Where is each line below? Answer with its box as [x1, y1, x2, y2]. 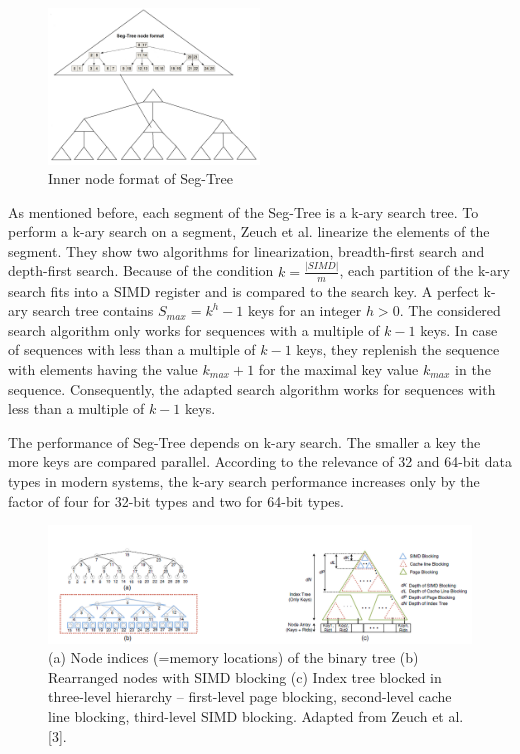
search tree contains [32, 300, 154, 321]
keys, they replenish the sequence [296, 339, 500, 360]
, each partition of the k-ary [339, 260, 510, 281]
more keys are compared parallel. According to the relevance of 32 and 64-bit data [8, 451, 512, 472]
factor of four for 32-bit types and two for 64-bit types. [8, 490, 344, 511]
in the [455, 359, 491, 379]
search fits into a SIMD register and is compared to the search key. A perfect [8, 280, 479, 301]
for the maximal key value [258, 359, 419, 379]
